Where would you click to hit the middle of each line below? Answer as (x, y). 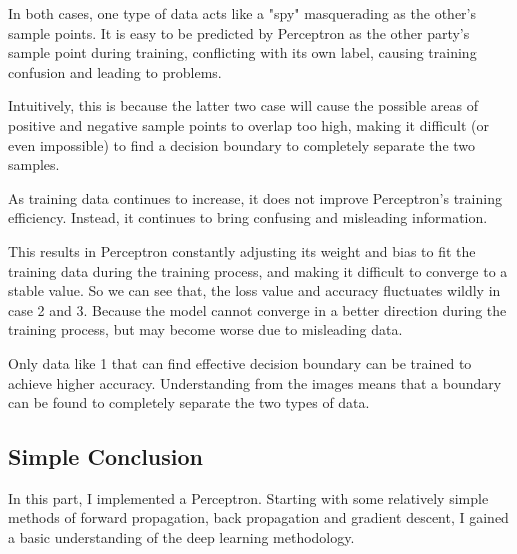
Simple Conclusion (105, 456)
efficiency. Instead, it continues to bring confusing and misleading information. (248, 217)
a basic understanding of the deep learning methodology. (181, 537)
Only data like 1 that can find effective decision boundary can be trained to (240, 362)
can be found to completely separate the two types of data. (189, 402)
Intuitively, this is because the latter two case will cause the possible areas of (243, 105)
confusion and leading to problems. (115, 71)
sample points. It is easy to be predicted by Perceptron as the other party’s (239, 32)
